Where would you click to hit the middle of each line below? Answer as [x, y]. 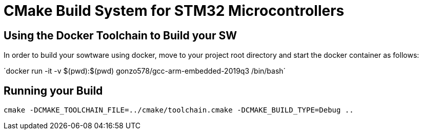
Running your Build [53, 91]
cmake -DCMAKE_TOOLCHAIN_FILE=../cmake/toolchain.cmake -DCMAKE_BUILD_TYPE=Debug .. [179, 110]
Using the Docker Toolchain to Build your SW [120, 35]
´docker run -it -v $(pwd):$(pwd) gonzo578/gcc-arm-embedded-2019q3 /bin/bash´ [145, 71]
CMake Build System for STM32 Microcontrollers [174, 11]
